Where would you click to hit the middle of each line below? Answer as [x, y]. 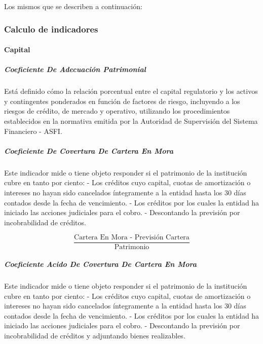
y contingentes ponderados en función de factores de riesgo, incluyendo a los [122, 101]
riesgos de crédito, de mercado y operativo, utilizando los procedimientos [117, 111]
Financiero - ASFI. [33, 131]
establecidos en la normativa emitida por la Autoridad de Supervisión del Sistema [131, 121]
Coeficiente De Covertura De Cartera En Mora [89, 150]
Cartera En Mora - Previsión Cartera [132, 238]
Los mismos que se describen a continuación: [73, 6]
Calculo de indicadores [51, 29]
